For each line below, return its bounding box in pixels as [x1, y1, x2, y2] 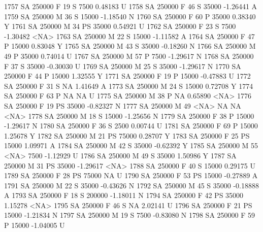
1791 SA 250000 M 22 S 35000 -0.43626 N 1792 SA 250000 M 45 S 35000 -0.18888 [4, 180, 259, 190]
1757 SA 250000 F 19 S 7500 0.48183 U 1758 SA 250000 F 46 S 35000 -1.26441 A [4, 1, 257, 11]
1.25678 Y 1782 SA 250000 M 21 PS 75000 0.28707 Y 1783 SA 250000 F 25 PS [4, 130, 250, 141]
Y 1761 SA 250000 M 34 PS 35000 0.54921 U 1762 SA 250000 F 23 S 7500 [4, 21, 236, 31]
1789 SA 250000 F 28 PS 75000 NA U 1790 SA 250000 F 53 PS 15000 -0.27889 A [4, 170, 258, 181]
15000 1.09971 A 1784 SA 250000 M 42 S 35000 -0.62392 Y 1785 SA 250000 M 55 [4, 140, 258, 151]
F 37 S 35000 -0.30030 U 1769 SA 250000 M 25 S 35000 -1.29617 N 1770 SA [4, 60, 241, 71]
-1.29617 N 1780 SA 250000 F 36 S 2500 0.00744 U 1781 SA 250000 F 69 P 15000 [4, 120, 258, 131]
